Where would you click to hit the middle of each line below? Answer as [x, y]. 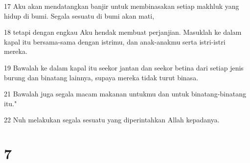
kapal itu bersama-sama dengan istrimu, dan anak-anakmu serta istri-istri [115, 41]
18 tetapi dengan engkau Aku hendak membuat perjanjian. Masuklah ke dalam [123, 32]
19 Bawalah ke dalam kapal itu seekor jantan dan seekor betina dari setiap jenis [124, 67]
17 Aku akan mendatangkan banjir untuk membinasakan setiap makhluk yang [122, 6]
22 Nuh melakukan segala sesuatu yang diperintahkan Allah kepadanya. [112, 120]
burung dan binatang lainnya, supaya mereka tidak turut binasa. [101, 77]
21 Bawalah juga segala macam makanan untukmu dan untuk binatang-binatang [125, 94]
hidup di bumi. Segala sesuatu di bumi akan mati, [79, 15]
